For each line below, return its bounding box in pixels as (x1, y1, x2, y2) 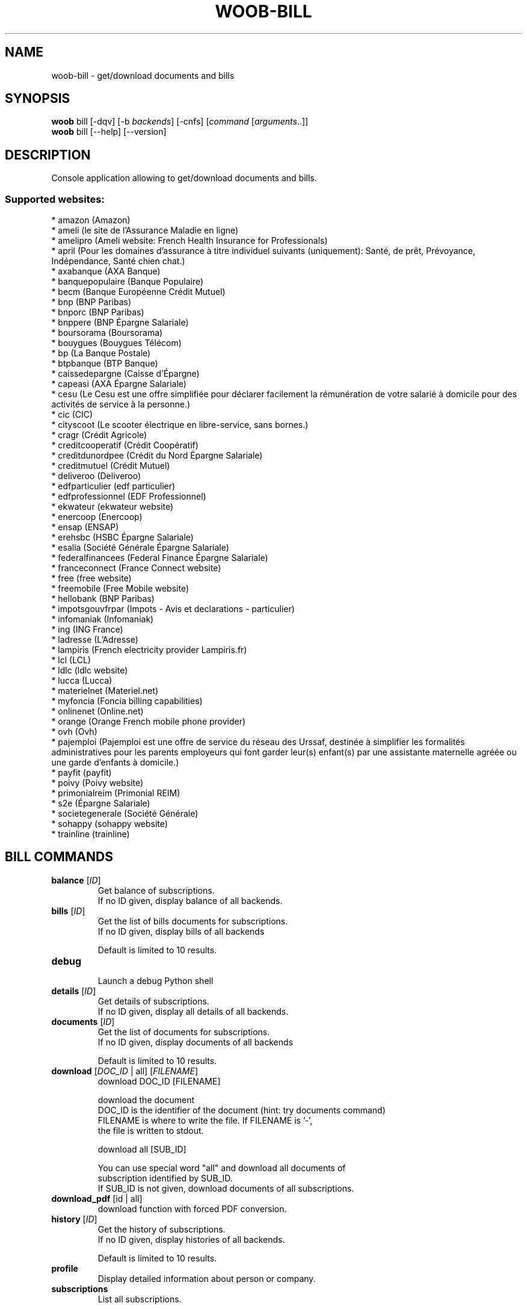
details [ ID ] (51, 985, 96, 996)
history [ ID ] (51, 1213, 97, 1224)
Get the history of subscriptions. (97, 1224, 226, 1234)
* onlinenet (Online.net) (51, 706, 144, 717)
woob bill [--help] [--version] (51, 126, 167, 137)
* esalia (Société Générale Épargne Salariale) (51, 542, 229, 553)
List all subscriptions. (97, 1293, 182, 1304)
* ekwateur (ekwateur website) (51, 501, 174, 512)
